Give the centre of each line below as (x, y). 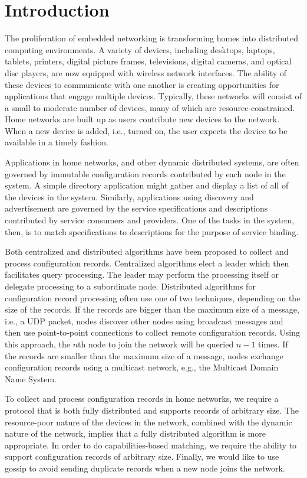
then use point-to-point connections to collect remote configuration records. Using (152, 332)
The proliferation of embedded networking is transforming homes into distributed (151, 38)
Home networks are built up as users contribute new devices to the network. (142, 119)
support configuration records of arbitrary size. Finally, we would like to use (142, 456)
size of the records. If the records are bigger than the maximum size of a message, (152, 309)
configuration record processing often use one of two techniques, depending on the (153, 297)
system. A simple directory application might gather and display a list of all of (147, 185)
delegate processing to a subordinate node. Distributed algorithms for (130, 286)
